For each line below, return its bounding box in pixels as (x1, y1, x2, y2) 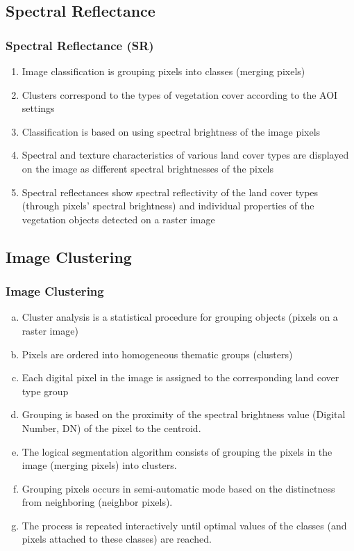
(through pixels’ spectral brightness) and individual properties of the (22, 198, 314, 213)
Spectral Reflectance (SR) (6, 36, 154, 54)
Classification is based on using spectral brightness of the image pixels (22, 124, 321, 138)
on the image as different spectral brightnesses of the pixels (22, 161, 274, 175)
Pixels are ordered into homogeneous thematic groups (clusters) (22, 346, 293, 361)
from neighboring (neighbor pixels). (22, 495, 173, 509)
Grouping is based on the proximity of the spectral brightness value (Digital (22, 407, 346, 422)
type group (22, 383, 69, 398)
